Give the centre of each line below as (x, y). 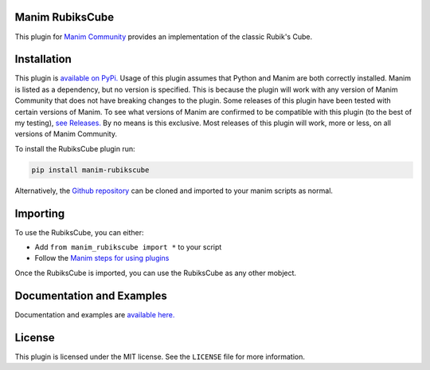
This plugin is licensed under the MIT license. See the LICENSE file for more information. (160, 356)
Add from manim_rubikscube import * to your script (128, 247)
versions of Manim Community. (66, 134)
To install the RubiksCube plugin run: (75, 148)
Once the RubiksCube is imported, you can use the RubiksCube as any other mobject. (156, 273)
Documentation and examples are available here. (95, 314)
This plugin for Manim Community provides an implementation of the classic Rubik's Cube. (164, 37)
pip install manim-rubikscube (90, 170)
